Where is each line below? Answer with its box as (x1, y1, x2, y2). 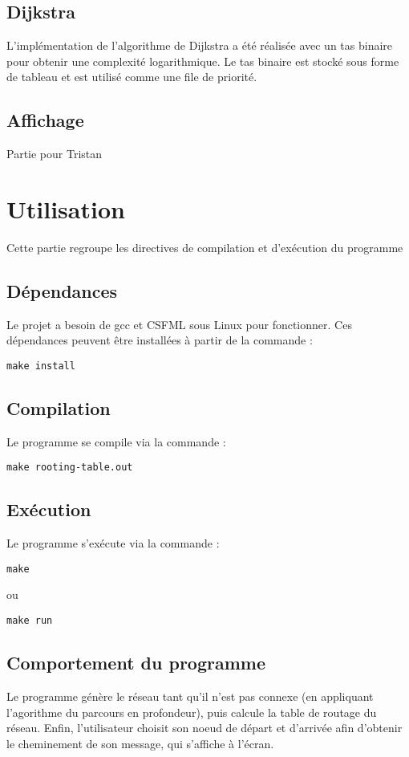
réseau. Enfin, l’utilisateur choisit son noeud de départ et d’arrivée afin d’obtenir (6, 719, 403, 736)
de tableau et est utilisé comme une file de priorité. (6, 68, 257, 85)
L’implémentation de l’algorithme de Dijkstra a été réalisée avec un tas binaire (6, 37, 393, 54)
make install (6, 360, 75, 372)
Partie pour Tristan (6, 145, 103, 162)
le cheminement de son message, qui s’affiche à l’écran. (6, 735, 274, 751)
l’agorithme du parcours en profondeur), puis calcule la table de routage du (6, 703, 377, 720)
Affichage (6, 108, 84, 132)
